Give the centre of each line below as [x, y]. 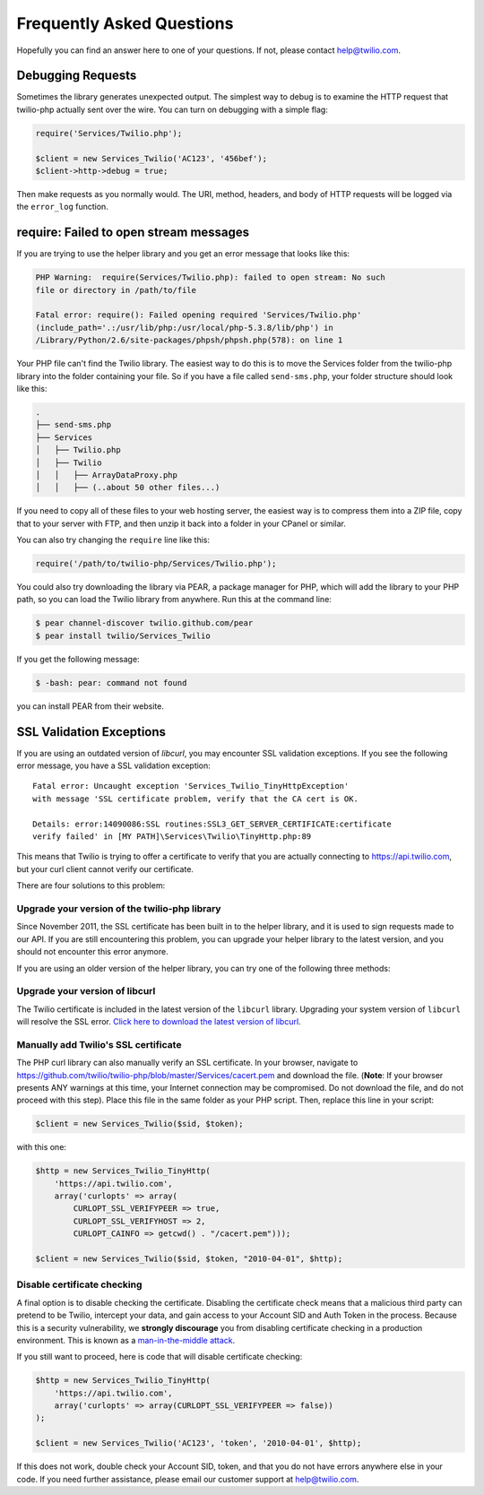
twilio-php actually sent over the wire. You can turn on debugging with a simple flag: [173, 109]
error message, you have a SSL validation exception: [113, 765]
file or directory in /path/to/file [116, 290]
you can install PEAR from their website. [91, 706]
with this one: [42, 1147]
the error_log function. [63, 207]
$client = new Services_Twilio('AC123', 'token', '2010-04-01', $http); [199, 1443]
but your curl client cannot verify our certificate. [105, 868]
